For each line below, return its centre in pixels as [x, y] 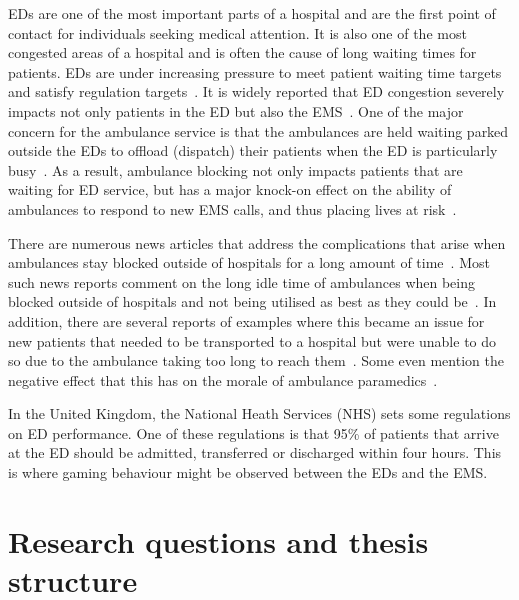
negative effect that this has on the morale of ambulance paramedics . [223, 379]
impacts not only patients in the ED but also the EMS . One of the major [236, 110]
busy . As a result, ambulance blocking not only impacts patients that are [235, 169]
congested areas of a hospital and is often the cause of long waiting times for [242, 52]
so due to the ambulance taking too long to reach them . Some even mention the [256, 360]
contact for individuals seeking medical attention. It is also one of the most [237, 32]
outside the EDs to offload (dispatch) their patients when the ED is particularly [253, 150]
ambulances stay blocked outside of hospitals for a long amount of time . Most [249, 262]
